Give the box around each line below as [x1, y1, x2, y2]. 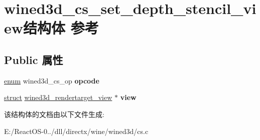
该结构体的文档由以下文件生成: [4, 108, 104, 119]
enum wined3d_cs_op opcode [4, 75, 99, 85]
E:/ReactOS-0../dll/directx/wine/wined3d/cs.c [4, 125, 149, 136]
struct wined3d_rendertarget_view [4, 92, 112, 102]
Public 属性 [4, 51, 63, 67]
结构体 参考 [23, 17, 99, 38]
